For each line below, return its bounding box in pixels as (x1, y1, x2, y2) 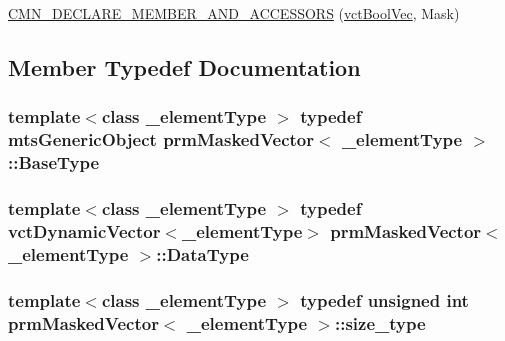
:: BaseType (8, 150, 100, 175)
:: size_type (334, 310, 426, 335)
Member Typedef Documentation (8, 51, 361, 82)
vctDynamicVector (8, 218, 161, 243)
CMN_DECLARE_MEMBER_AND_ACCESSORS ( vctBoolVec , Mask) (8, 3, 460, 23)
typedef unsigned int (300, 287, 469, 312)
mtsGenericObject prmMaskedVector (8, 127, 315, 152)
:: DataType (156, 241, 249, 266)
